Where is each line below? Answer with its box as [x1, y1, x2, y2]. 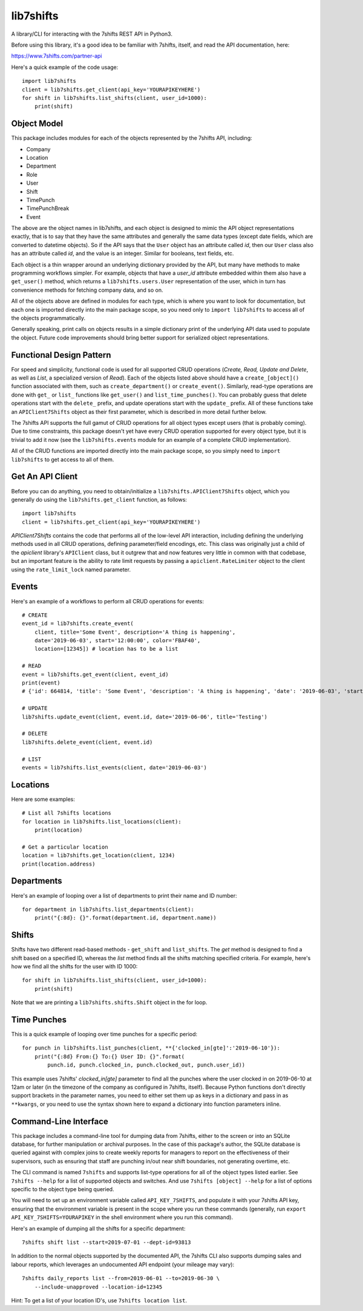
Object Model [11, 119, 64, 129]
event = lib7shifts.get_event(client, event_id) [22, 671, 169, 678]
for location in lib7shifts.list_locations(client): [22, 818, 181, 825]
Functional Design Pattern [11, 350, 111, 360]
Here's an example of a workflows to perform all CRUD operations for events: [11, 597, 204, 605]
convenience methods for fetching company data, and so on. [11, 286, 163, 294]
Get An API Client [11, 471, 78, 482]
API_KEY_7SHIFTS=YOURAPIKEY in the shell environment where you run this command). [11, 1214, 233, 1221]
